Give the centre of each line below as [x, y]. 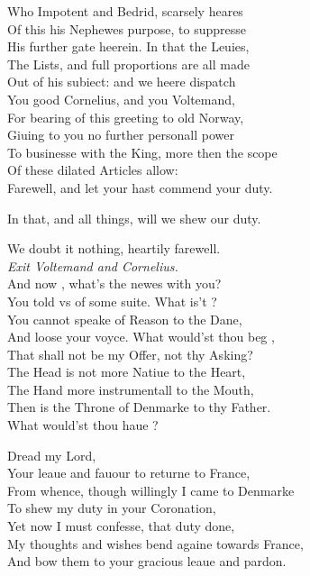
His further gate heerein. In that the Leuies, [128, 46]
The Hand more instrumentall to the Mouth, [131, 389]
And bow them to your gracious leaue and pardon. [147, 561]
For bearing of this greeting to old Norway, [126, 117]
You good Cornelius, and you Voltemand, [121, 99]
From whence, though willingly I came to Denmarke [151, 490]
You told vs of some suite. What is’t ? [112, 301]
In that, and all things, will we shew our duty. [134, 218]
